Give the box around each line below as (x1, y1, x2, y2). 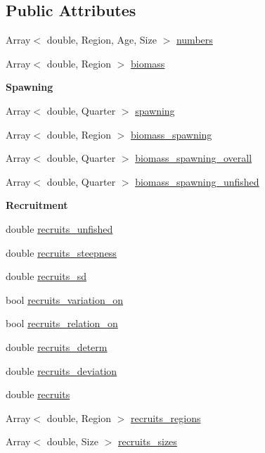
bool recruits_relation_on (6, 316, 118, 331)
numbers (176, 32, 213, 47)
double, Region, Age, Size (46, 32, 157, 47)
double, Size (46, 434, 98, 449)
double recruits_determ (6, 339, 108, 354)
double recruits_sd (6, 269, 86, 283)
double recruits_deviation (6, 363, 117, 378)
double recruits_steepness (6, 245, 117, 260)
